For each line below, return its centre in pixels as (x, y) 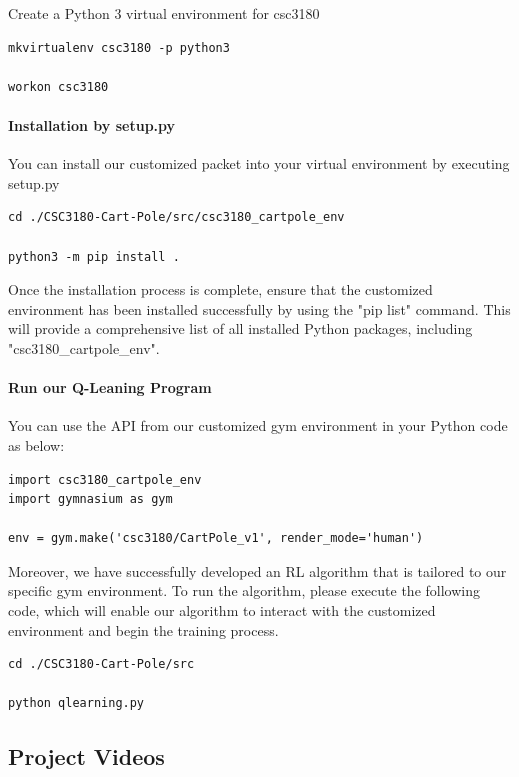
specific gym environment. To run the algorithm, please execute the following (244, 590)
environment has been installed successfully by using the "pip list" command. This (259, 308)
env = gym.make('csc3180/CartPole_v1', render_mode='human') (216, 538)
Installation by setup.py (92, 124)
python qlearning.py (76, 703)
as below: (36, 444)
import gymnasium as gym (90, 499)
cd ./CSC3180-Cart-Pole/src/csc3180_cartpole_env (176, 217)
